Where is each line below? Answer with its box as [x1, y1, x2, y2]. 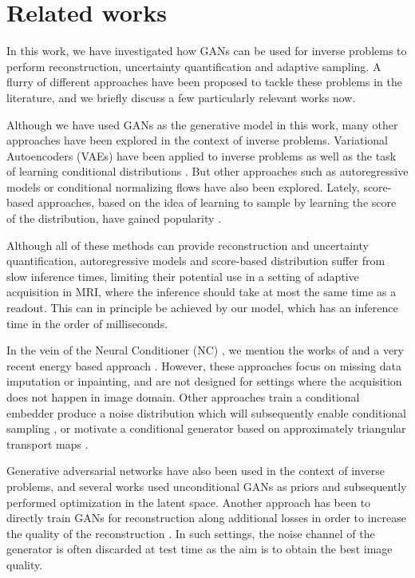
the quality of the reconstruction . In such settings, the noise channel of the [6, 525, 375, 541]
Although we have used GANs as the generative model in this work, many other [6, 116, 398, 133]
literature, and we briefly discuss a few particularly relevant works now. [6, 89, 356, 105]
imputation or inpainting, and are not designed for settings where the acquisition [6, 373, 402, 390]
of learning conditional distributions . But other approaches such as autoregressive [6, 163, 409, 180]
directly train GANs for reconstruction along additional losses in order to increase [6, 509, 407, 526]
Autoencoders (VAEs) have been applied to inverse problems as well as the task [6, 147, 397, 164]
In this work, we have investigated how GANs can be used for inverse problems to [6, 42, 407, 59]
